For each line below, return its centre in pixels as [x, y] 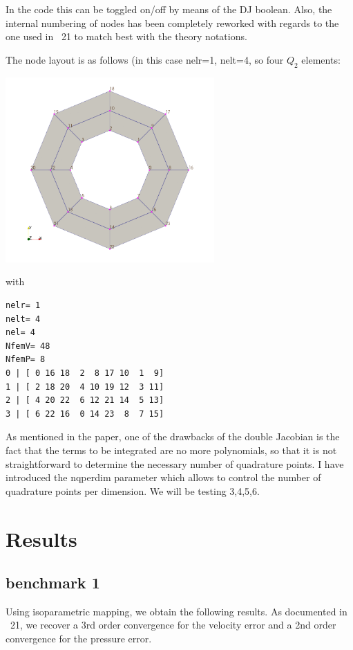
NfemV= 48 [28, 346]
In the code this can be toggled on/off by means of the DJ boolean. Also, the [169, 9]
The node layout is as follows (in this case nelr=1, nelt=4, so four [145, 59]
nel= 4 [20, 333]
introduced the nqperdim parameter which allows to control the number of [163, 477]
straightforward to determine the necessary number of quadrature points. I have [175, 463]
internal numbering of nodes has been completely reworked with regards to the [172, 22]
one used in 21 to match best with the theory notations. [126, 36]
